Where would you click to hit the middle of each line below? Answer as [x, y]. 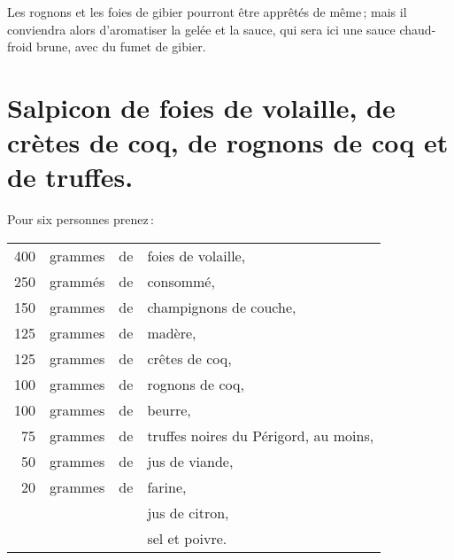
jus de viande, [190, 461]
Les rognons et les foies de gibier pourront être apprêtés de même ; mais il [207, 12]
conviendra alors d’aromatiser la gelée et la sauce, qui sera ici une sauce [201, 29]
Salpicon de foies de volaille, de [201, 107]
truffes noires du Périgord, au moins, [261, 435]
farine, [167, 486]
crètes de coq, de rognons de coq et [228, 142]
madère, [172, 332]
